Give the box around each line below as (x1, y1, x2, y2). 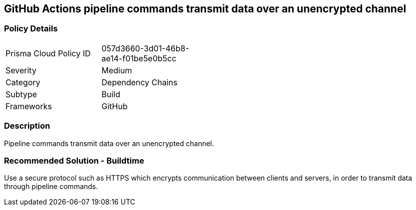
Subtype (5, 89, 37, 99)
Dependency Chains (101, 77, 178, 87)
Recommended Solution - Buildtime (4, 155, 144, 166)
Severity (5, 65, 36, 75)
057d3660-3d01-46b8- (101, 43, 190, 53)
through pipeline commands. (4, 182, 98, 191)
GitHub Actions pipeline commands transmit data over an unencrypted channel (4, 2, 407, 15)
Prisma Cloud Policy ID (5, 48, 91, 58)
